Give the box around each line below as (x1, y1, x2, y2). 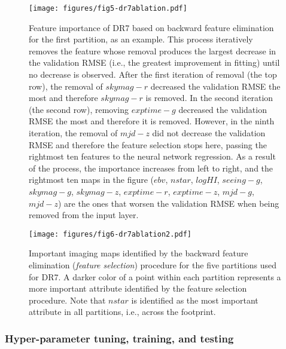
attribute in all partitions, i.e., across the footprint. (29, 305, 216, 318)
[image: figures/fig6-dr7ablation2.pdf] (29, 229, 192, 238)
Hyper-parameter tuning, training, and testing (5, 330, 234, 345)
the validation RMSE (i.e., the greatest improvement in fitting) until (29, 56, 280, 69)
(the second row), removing (29, 103, 129, 115)
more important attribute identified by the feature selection (29, 282, 247, 295)
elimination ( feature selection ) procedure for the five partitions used (29, 259, 277, 271)
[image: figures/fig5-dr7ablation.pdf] (29, 4, 187, 13)
